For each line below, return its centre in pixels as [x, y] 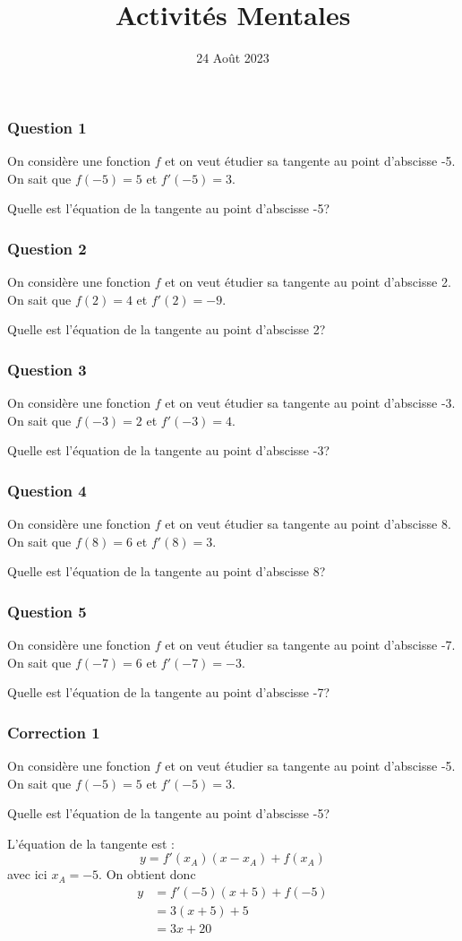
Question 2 [47, 248]
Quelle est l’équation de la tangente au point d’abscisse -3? [169, 450]
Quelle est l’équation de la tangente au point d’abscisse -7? [169, 692]
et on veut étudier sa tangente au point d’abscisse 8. [308, 524]
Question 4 [47, 490]
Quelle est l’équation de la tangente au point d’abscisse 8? [167, 571]
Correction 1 [54, 732]
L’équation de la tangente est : [91, 843]
